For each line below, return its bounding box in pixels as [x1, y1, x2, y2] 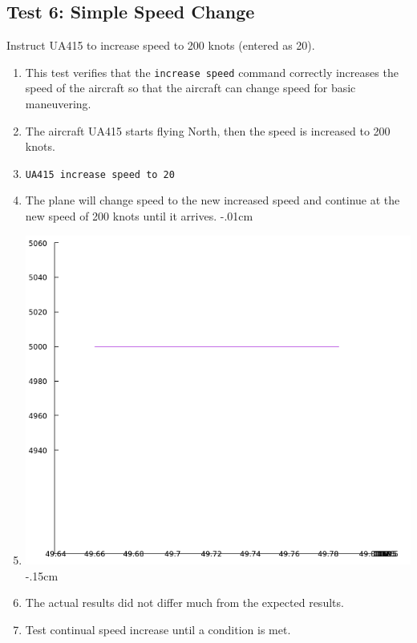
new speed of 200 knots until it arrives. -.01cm [25, 208, 253, 224]
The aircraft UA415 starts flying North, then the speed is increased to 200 [25, 122, 391, 139]
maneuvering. [25, 95, 91, 112]
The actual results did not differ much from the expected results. [25, 594, 344, 611]
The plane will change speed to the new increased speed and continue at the [25, 192, 400, 208]
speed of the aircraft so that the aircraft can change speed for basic [25, 79, 356, 96]
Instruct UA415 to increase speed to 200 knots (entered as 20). [6, 37, 315, 54]
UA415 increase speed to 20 [25, 168, 175, 180]
